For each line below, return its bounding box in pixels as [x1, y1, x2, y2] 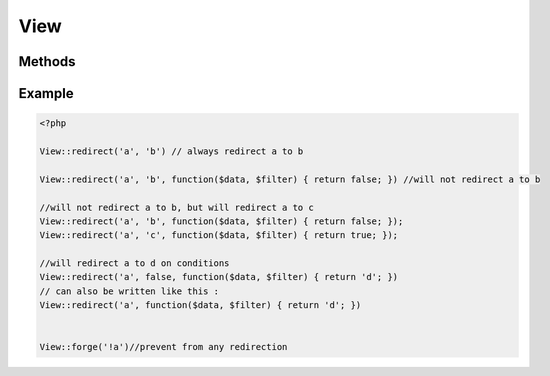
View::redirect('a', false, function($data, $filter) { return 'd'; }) [39, 271, 399, 283]
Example [18, 85, 74, 102]
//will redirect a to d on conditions [39, 258, 230, 269]
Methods [18, 53, 76, 70]
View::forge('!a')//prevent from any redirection [39, 341, 288, 353]
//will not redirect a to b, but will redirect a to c [39, 201, 314, 213]
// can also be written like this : [39, 285, 220, 297]
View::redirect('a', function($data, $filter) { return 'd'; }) [39, 300, 362, 311]
